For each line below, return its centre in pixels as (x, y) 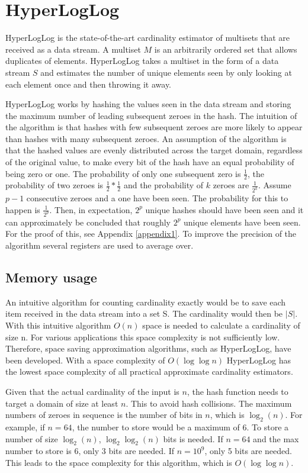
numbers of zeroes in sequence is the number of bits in (104, 415)
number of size (32, 438)
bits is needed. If (193, 438)
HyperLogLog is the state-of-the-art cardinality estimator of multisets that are (148, 38)
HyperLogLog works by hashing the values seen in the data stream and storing (148, 104)
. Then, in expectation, (91, 209)
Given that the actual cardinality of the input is (92, 391)
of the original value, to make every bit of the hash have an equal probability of (150, 162)
